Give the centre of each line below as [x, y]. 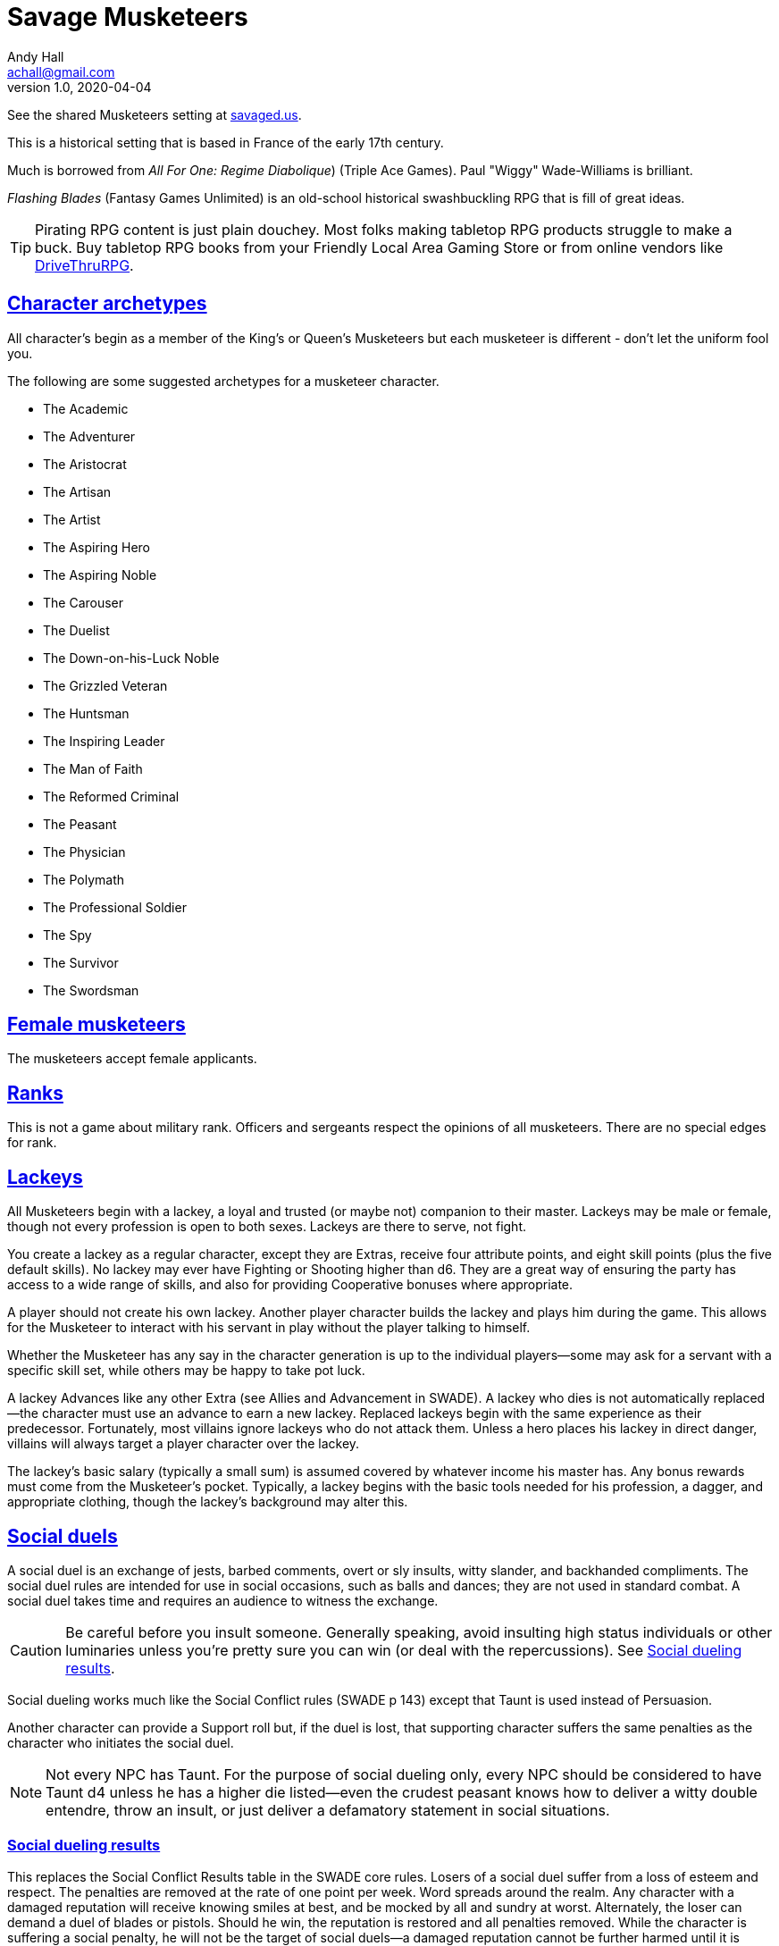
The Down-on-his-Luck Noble [131, 658]
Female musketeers [96, 1025]
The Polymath [84, 879]
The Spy [67, 935]
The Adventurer [89, 436]
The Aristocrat [85, 464]
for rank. [32, 1143]
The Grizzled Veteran [105, 685]
